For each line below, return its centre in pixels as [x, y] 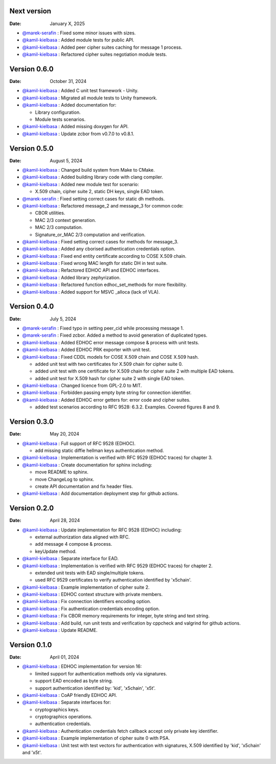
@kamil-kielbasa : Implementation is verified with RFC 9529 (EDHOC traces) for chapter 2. [118, 566]
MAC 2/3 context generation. [66, 220]
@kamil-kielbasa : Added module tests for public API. [78, 40]
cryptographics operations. [64, 717]
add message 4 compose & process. [74, 544]
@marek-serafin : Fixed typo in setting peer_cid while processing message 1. [103, 328]
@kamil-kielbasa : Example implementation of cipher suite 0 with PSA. [96, 738]
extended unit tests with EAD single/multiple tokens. [90, 573]
